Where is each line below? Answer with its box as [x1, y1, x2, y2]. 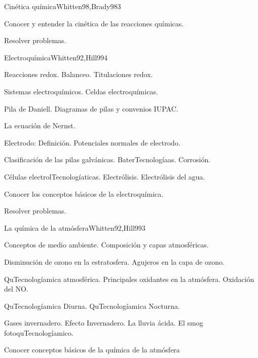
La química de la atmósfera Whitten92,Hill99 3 [4, 222, 145, 233]
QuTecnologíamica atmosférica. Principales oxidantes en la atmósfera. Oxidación [4, 273, 254, 284]
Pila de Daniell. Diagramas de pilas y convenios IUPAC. [4, 103, 178, 114]
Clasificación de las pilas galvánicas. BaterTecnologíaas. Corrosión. [4, 154, 211, 165]
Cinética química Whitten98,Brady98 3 [4, 1, 121, 11]
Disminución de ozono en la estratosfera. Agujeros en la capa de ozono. [4, 256, 225, 267]
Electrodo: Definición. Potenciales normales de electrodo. [4, 137, 180, 148]
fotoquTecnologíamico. [4, 327, 73, 338]
